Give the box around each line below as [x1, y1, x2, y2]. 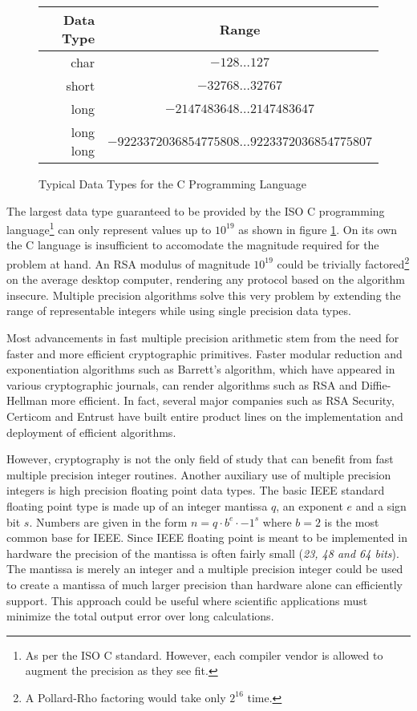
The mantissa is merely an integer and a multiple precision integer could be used [6, 560, 403, 577]
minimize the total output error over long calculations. [6, 608, 274, 624]
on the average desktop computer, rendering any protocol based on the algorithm [6, 271, 406, 288]
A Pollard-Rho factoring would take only [25, 689, 226, 705]
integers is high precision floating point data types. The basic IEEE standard [6, 482, 385, 499]
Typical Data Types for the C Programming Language [38, 176, 307, 192]
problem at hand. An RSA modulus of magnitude [6, 255, 250, 272]
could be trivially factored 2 [277, 253, 410, 272]
